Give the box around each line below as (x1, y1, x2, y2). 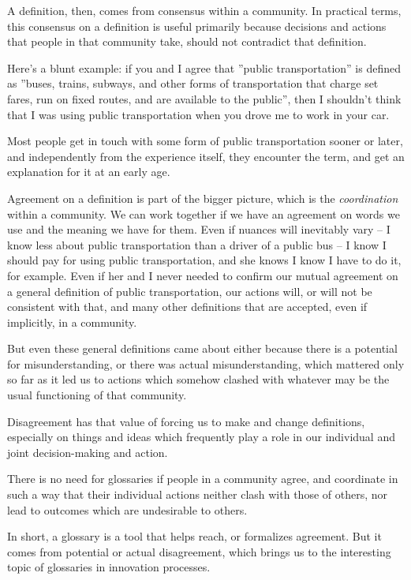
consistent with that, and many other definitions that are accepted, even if (7, 298, 368, 315)
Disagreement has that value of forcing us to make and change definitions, (7, 413, 365, 429)
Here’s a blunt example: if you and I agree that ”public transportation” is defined (7, 59, 401, 76)
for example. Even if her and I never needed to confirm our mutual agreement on (7, 267, 398, 283)
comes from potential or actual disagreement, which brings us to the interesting (7, 543, 391, 559)
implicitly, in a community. (7, 313, 137, 330)
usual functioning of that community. (7, 387, 187, 403)
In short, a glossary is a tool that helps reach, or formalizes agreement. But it (7, 528, 382, 544)
